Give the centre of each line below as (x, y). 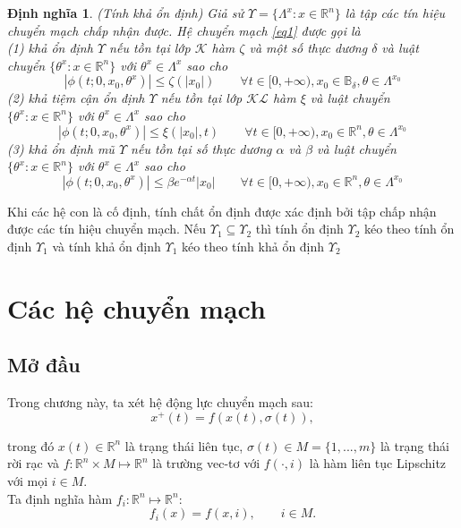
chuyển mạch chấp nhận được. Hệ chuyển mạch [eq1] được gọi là (184, 30)
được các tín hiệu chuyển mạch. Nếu (107, 229)
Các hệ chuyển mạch (137, 307)
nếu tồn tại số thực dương (201, 148)
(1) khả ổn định (50, 48)
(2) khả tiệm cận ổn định (76, 98)
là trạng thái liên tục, (184, 445)
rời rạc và (34, 463)
